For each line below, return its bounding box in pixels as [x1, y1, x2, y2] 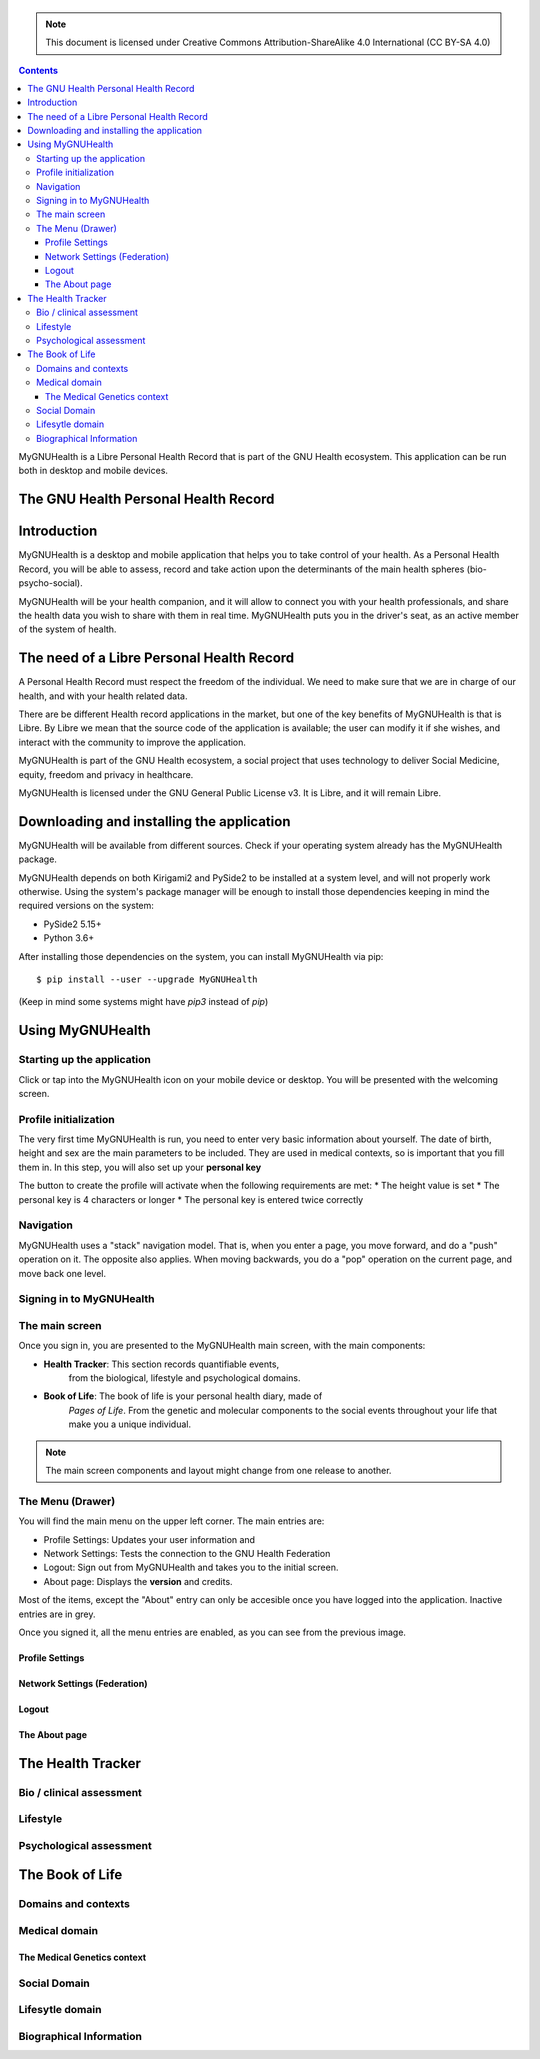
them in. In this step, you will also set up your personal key [18, 1161, 262, 1173]
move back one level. [18, 1267, 107, 1279]
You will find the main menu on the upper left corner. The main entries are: [18, 1515, 325, 1527]
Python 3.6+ [43, 932, 95, 944]
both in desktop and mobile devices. [18, 465, 169, 477]
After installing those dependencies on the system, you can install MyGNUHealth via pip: [18, 950, 384, 962]
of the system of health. [18, 623, 117, 635]
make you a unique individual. [68, 1418, 192, 1430]
